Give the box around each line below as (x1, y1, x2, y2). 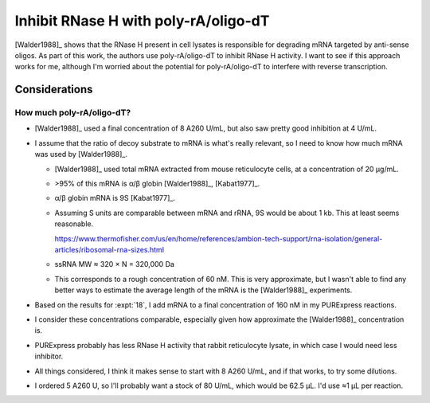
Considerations (14, 83, 93, 96)
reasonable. (54, 219, 94, 229)
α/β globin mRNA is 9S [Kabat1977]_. (54, 194, 175, 203)
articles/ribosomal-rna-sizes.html (54, 245, 165, 254)
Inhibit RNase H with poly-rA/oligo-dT (14, 12, 270, 29)
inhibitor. (34, 351, 64, 362)
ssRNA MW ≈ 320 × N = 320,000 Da (54, 260, 175, 269)
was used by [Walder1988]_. (34, 150, 127, 159)
